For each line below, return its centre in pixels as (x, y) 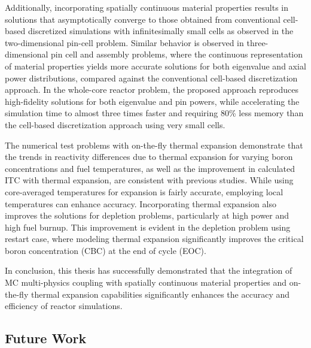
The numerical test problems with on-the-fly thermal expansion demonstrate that (154, 145)
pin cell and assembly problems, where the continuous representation (177, 54)
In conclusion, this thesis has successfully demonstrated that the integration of (149, 270)
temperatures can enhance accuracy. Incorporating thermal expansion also (141, 203)
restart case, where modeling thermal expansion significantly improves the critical (154, 239)
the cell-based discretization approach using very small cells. (115, 124)
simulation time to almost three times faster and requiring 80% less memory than (154, 113)
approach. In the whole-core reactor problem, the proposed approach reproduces (152, 90)
